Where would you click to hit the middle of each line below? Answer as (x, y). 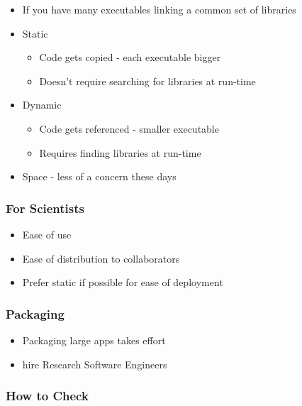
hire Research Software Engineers (95, 364)
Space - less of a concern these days (99, 176)
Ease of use (47, 234)
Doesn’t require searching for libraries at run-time (147, 81)
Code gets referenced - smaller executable (129, 128)
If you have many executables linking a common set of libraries (159, 9)
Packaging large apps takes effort (94, 340)
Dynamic (42, 105)
